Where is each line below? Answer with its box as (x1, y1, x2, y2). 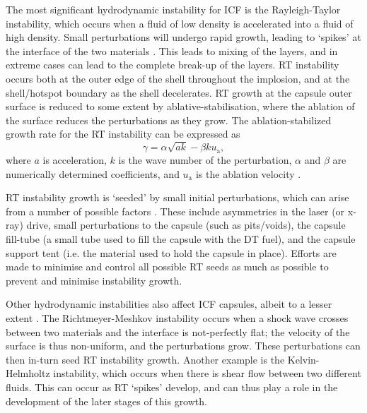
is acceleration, (42, 152, 107, 167)
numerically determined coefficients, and (6, 166, 180, 181)
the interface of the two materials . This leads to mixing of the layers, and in (6, 43, 338, 58)
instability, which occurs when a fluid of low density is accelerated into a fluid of (6, 16, 354, 30)
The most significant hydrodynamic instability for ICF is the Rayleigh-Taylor (6, 2, 341, 16)
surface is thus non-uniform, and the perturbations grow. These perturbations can (6, 338, 361, 353)
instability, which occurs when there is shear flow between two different (53, 366, 361, 381)
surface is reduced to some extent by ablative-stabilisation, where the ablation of (6, 99, 355, 114)
